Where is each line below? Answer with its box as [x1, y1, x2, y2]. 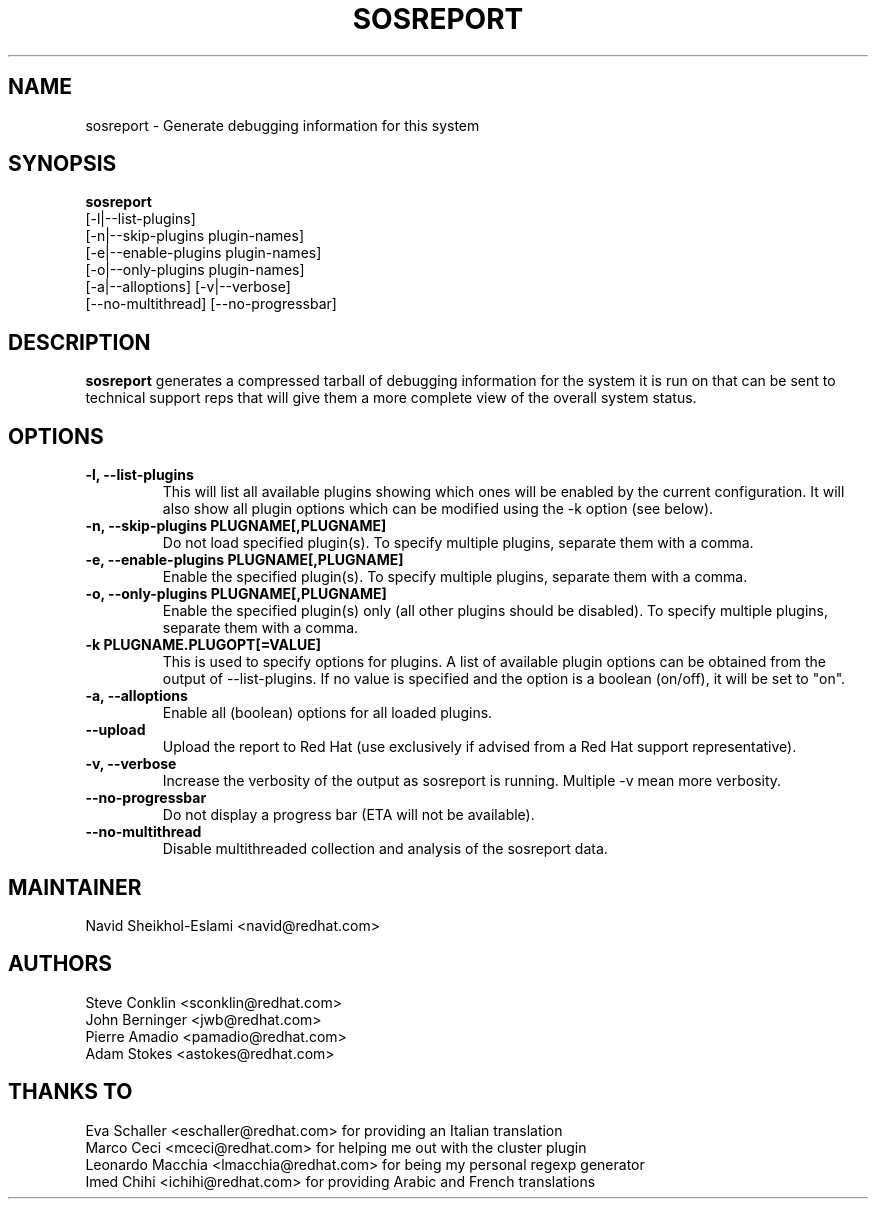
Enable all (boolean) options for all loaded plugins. [162, 704, 493, 722]
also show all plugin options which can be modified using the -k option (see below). [162, 500, 714, 518]
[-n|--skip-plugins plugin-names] [85, 227, 305, 245]
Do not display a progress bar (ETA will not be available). [162, 806, 535, 824]
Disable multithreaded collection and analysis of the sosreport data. [162, 840, 608, 858]
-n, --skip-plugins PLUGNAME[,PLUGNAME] [85, 517, 387, 535]
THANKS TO [8, 1079, 133, 1105]
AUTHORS [8, 951, 113, 977]
